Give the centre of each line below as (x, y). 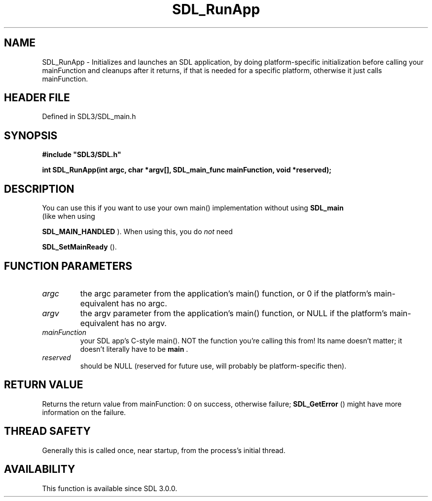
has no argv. (144, 323)
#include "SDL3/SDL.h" (82, 155)
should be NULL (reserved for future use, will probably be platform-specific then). (213, 366)
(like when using (69, 216)
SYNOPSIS (31, 135)
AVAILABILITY (40, 469)
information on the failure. (84, 412)
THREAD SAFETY (47, 431)
